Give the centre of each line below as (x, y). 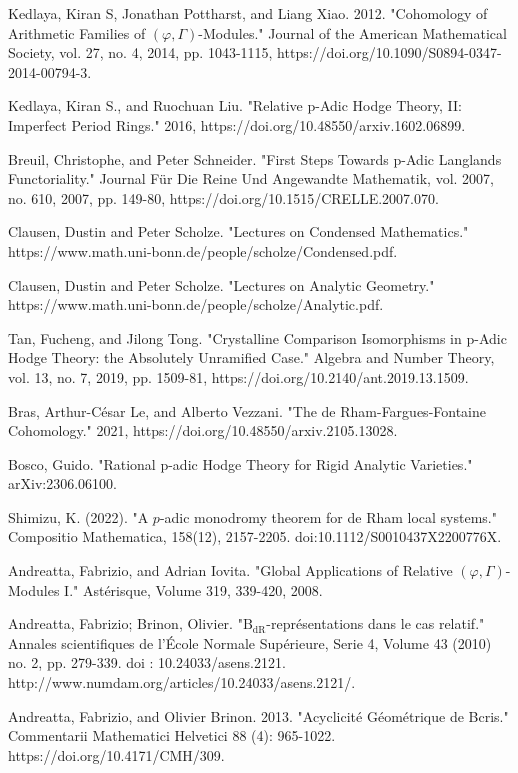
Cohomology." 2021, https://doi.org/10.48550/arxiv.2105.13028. (203, 430)
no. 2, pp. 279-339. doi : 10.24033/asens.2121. (147, 662)
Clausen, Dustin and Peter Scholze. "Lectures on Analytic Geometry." (221, 284)
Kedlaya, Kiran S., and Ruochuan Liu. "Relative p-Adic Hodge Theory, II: (235, 105)
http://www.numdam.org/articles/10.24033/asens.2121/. (182, 682)
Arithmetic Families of (77, 32)
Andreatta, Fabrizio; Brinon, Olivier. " (125, 623)
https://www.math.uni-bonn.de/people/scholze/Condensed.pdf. (203, 250)
